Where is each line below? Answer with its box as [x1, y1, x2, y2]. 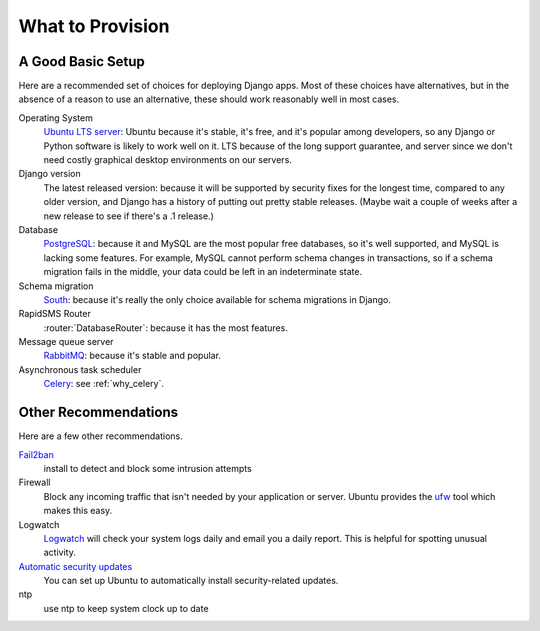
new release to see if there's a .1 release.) [43, 210, 214, 222]
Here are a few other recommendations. [18, 430, 184, 442]
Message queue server [18, 336, 114, 348]
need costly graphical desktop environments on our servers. [43, 154, 292, 166]
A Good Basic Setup [18, 53, 145, 70]
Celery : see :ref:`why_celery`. [43, 378, 165, 390]
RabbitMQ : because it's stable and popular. [43, 350, 222, 362]
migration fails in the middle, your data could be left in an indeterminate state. [43, 266, 363, 278]
